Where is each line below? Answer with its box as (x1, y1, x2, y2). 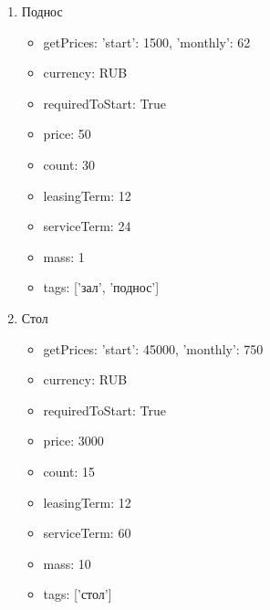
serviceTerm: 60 (43, 523, 131, 542)
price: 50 (43, 124, 91, 143)
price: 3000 (43, 431, 104, 450)
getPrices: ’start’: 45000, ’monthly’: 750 (43, 339, 264, 358)
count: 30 (43, 154, 95, 174)
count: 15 (43, 461, 95, 480)
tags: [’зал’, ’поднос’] (43, 278, 160, 297)
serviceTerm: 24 (43, 216, 131, 236)
